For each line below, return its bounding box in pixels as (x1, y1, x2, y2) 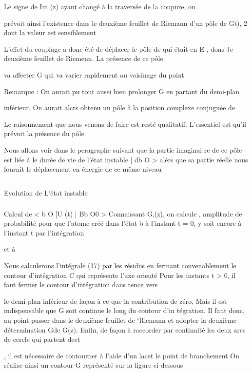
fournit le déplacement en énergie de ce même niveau (4, 164, 162, 174)
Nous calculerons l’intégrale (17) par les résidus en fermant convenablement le (4, 260, 236, 270)
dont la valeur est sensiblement (4, 27, 96, 38)
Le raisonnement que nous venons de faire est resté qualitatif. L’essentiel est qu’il (4, 118, 246, 129)
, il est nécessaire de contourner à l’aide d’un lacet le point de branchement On (4, 350, 239, 360)
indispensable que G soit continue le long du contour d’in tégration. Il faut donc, (4, 305, 245, 315)
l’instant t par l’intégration (4, 227, 84, 237)
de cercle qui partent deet (4, 334, 80, 344)
